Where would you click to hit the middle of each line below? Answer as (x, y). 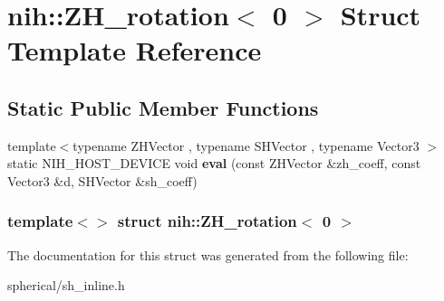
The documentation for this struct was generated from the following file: (208, 254)
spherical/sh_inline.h (66, 285)
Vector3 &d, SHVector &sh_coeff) (102, 180)
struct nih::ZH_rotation (207, 221)
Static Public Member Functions (163, 107)
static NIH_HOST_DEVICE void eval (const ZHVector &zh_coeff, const (214, 163)
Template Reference (135, 50)
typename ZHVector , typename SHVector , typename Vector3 (246, 145)
